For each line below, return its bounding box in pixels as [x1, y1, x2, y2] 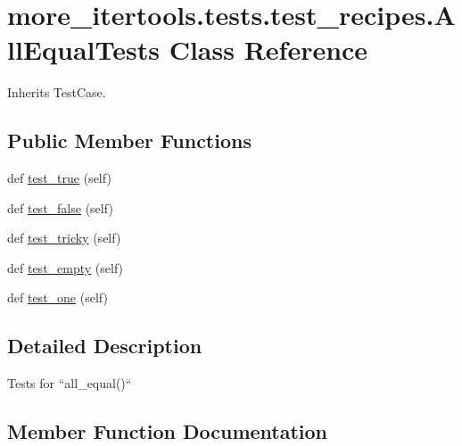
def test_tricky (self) [7, 228, 121, 247]
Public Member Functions [7, 127, 252, 154]
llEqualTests [7, 31, 160, 68]
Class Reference [169, 31, 368, 68]
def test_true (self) [7, 169, 111, 187]
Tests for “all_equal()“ [7, 374, 132, 392]
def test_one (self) [7, 288, 108, 307]
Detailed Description [7, 332, 202, 359]
